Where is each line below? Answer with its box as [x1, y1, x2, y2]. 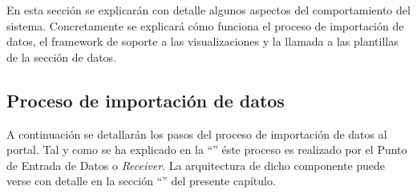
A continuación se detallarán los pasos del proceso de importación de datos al [6, 125, 387, 142]
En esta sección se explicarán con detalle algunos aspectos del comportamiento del [6, 2, 411, 18]
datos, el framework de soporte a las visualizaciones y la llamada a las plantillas [6, 33, 399, 50]
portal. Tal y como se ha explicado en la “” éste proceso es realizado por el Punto [6, 141, 407, 158]
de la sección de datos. [6, 48, 117, 65]
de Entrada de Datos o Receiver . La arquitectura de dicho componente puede [6, 156, 386, 173]
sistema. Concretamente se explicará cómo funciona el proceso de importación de [6, 17, 404, 34]
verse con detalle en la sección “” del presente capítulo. [6, 172, 276, 189]
